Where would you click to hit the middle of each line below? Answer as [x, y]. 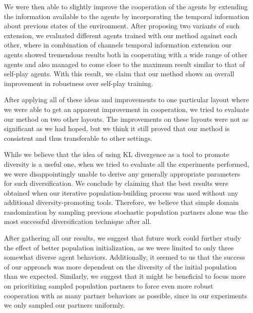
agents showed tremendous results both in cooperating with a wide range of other [126, 54]
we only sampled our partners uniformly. [65, 305]
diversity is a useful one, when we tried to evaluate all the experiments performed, [126, 164]
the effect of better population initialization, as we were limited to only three [119, 247]
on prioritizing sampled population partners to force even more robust [109, 286]
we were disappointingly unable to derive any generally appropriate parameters [122, 173]
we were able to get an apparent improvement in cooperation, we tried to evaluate [126, 109]
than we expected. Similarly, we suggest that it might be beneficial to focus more [125, 276]
